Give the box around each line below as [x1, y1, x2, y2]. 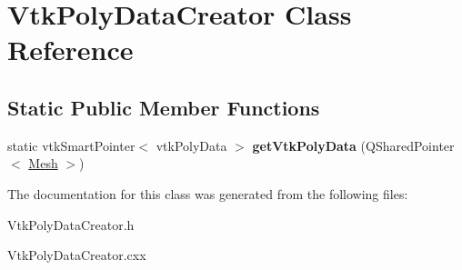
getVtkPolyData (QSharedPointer [252, 135, 455, 155]
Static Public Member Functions [7, 93, 320, 121]
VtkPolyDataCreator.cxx [7, 245, 146, 265]
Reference [7, 31, 134, 68]
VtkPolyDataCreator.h [7, 215, 135, 234]
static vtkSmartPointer [7, 135, 136, 155]
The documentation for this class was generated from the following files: [7, 184, 408, 203]
